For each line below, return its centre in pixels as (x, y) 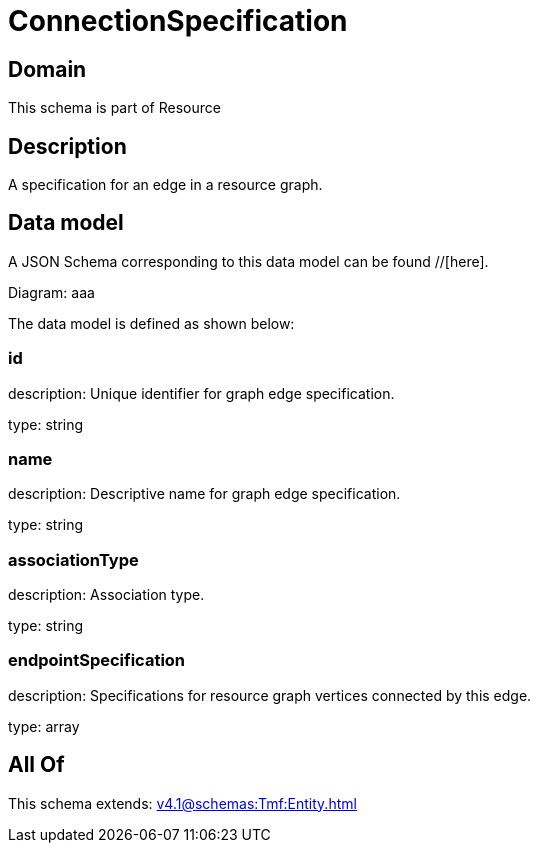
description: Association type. (106, 595)
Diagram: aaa (51, 292)
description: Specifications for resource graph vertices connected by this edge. (270, 695)
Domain (47, 69)
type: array (44, 726)
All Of (36, 765)
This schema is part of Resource (114, 108)
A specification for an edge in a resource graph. (165, 185)
